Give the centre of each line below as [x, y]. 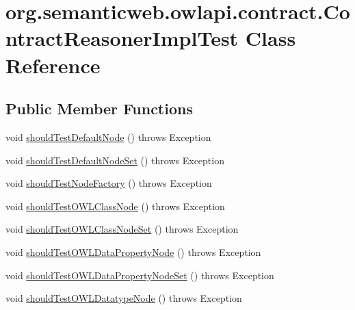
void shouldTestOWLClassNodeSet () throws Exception [122, 229]
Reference [53, 65]
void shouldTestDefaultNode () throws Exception [108, 137]
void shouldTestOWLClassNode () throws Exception [115, 206]
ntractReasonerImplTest [122, 38]
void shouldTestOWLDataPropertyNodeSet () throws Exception [140, 275]
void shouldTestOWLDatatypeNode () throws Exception [124, 298]
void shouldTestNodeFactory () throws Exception [109, 183]
